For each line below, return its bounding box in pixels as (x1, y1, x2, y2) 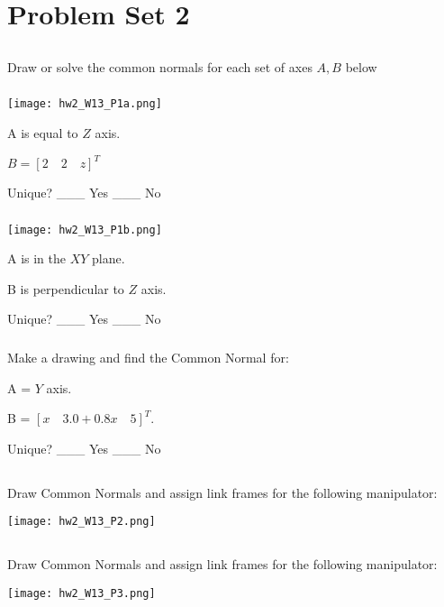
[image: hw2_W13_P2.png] (7, 515, 156, 529)
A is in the (7, 249, 67, 268)
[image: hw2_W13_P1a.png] (7, 97, 162, 111)
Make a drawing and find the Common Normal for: (7, 347, 289, 366)
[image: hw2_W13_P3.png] (7, 586, 156, 600)
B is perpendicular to (7, 279, 124, 298)
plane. (92, 249, 125, 268)
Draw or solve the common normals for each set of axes (7, 57, 313, 76)
